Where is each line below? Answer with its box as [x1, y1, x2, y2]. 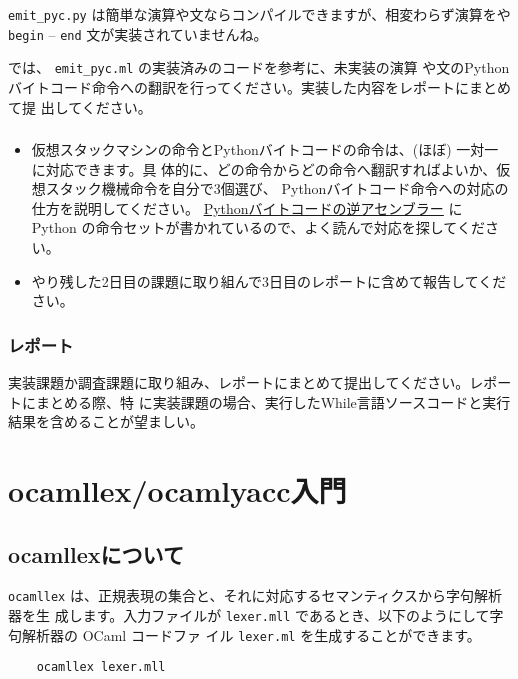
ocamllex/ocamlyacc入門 [8, 470, 347, 511]
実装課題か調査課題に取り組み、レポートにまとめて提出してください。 [8, 372, 470, 393]
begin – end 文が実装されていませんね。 [8, 23, 268, 44]
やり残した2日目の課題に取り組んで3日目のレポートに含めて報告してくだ [31, 270, 507, 291]
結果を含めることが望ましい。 [8, 411, 204, 432]
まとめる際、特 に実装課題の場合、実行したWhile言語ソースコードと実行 [35, 391, 511, 412]
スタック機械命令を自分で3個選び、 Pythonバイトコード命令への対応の [45, 178, 509, 199]
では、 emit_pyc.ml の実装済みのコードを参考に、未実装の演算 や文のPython [8, 57, 510, 78]
